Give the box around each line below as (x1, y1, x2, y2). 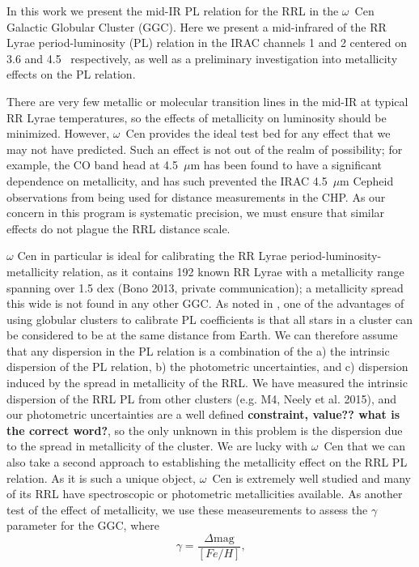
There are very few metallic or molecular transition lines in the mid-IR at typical (6, 92, 408, 109)
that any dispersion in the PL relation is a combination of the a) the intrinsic (6, 342, 390, 359)
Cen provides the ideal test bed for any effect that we (125, 125, 391, 142)
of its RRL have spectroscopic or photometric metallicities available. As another (6, 485, 403, 502)
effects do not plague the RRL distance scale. (6, 220, 231, 237)
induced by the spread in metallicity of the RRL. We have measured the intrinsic (6, 374, 408, 391)
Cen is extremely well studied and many (212, 469, 411, 486)
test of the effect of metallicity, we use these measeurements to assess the (6, 501, 368, 518)
